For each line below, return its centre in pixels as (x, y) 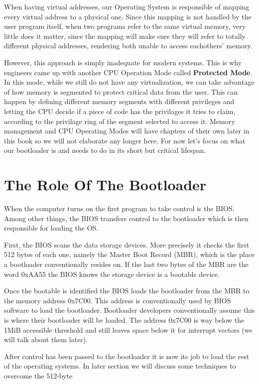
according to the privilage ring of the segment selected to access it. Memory (120, 121)
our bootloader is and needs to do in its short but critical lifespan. (105, 150)
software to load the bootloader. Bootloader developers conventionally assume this (129, 310)
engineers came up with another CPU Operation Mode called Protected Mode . (128, 72)
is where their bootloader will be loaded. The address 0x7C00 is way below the (124, 320)
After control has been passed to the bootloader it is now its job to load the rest (127, 356)
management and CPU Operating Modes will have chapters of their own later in (127, 131)
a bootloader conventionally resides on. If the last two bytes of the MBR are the (126, 264)
